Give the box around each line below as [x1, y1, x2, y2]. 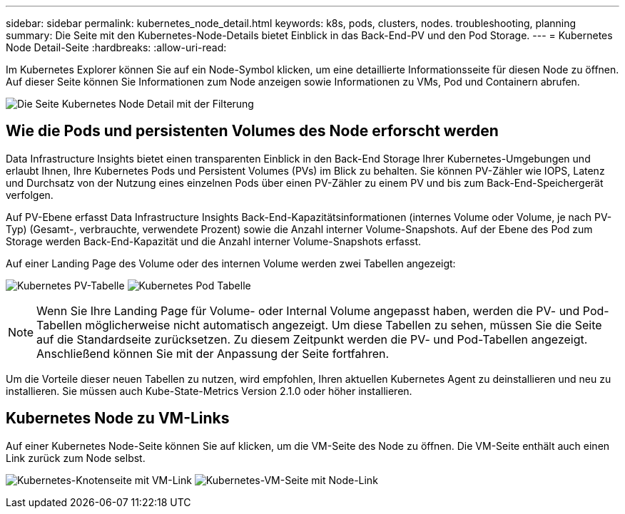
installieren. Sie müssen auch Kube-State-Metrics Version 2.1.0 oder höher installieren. [6, 384, 412, 397]
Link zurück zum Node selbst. [6, 451, 146, 464]
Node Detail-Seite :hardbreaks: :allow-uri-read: [6, 41, 227, 53]
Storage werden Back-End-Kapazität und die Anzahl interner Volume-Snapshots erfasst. [6, 235, 422, 247]
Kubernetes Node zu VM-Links [6, 409, 230, 428]
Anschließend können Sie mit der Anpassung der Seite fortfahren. [36, 346, 390, 361]
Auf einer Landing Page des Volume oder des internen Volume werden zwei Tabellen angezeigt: [6, 257, 456, 269]
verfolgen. [6, 188, 54, 201]
